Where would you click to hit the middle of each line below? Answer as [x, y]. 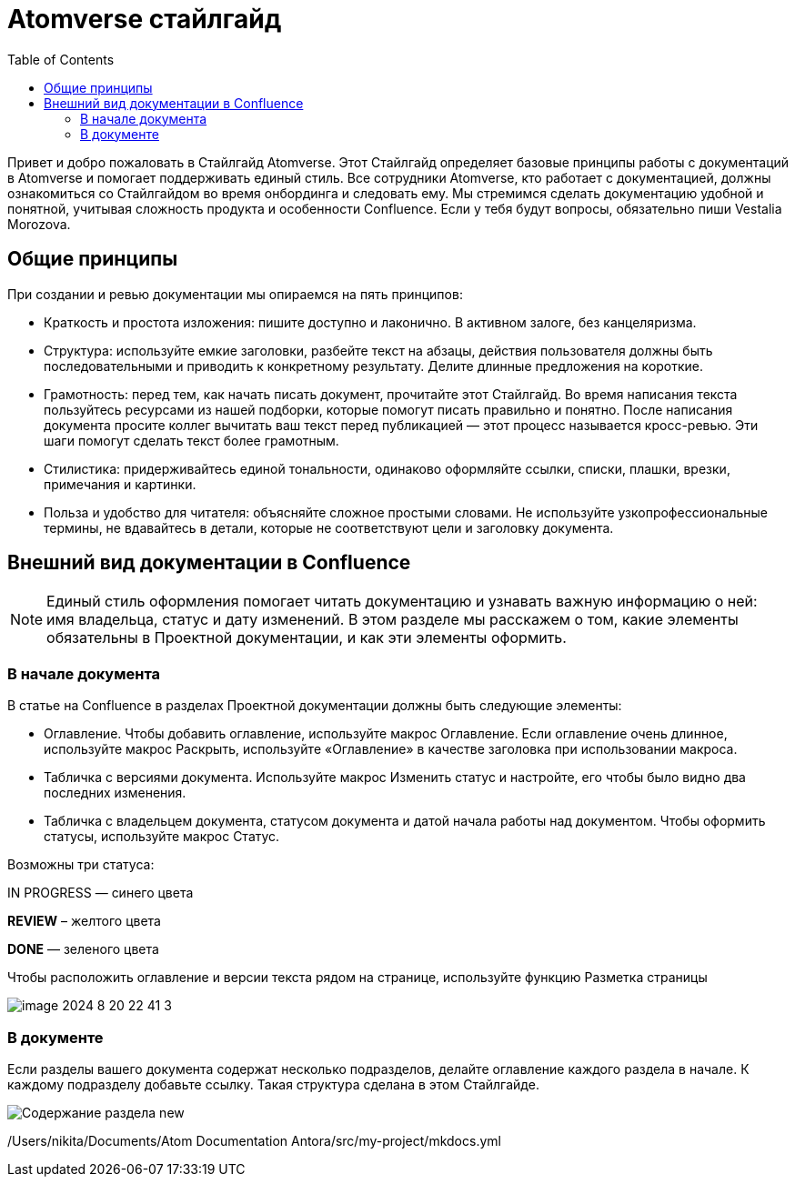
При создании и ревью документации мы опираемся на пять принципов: [235, 294]
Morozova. [39, 224]
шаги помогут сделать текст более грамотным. [191, 440]
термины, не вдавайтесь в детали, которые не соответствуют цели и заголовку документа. [329, 527]
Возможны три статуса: [81, 865]
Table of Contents [61, 59]
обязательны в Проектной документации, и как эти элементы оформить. [307, 638]
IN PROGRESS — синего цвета [101, 893]
